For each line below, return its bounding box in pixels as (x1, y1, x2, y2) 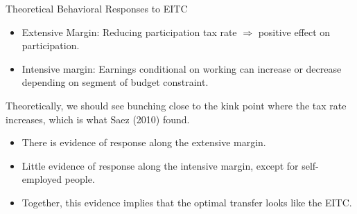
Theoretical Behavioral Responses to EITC (6, 1, 188, 15)
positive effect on (258, 24, 331, 39)
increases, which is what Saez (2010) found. (6, 112, 190, 126)
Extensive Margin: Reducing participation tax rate (21, 24, 237, 39)
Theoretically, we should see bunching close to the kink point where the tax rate (6, 98, 347, 112)
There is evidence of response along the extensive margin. (21, 135, 266, 150)
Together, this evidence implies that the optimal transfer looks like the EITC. (21, 195, 352, 209)
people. (64, 172, 95, 186)
